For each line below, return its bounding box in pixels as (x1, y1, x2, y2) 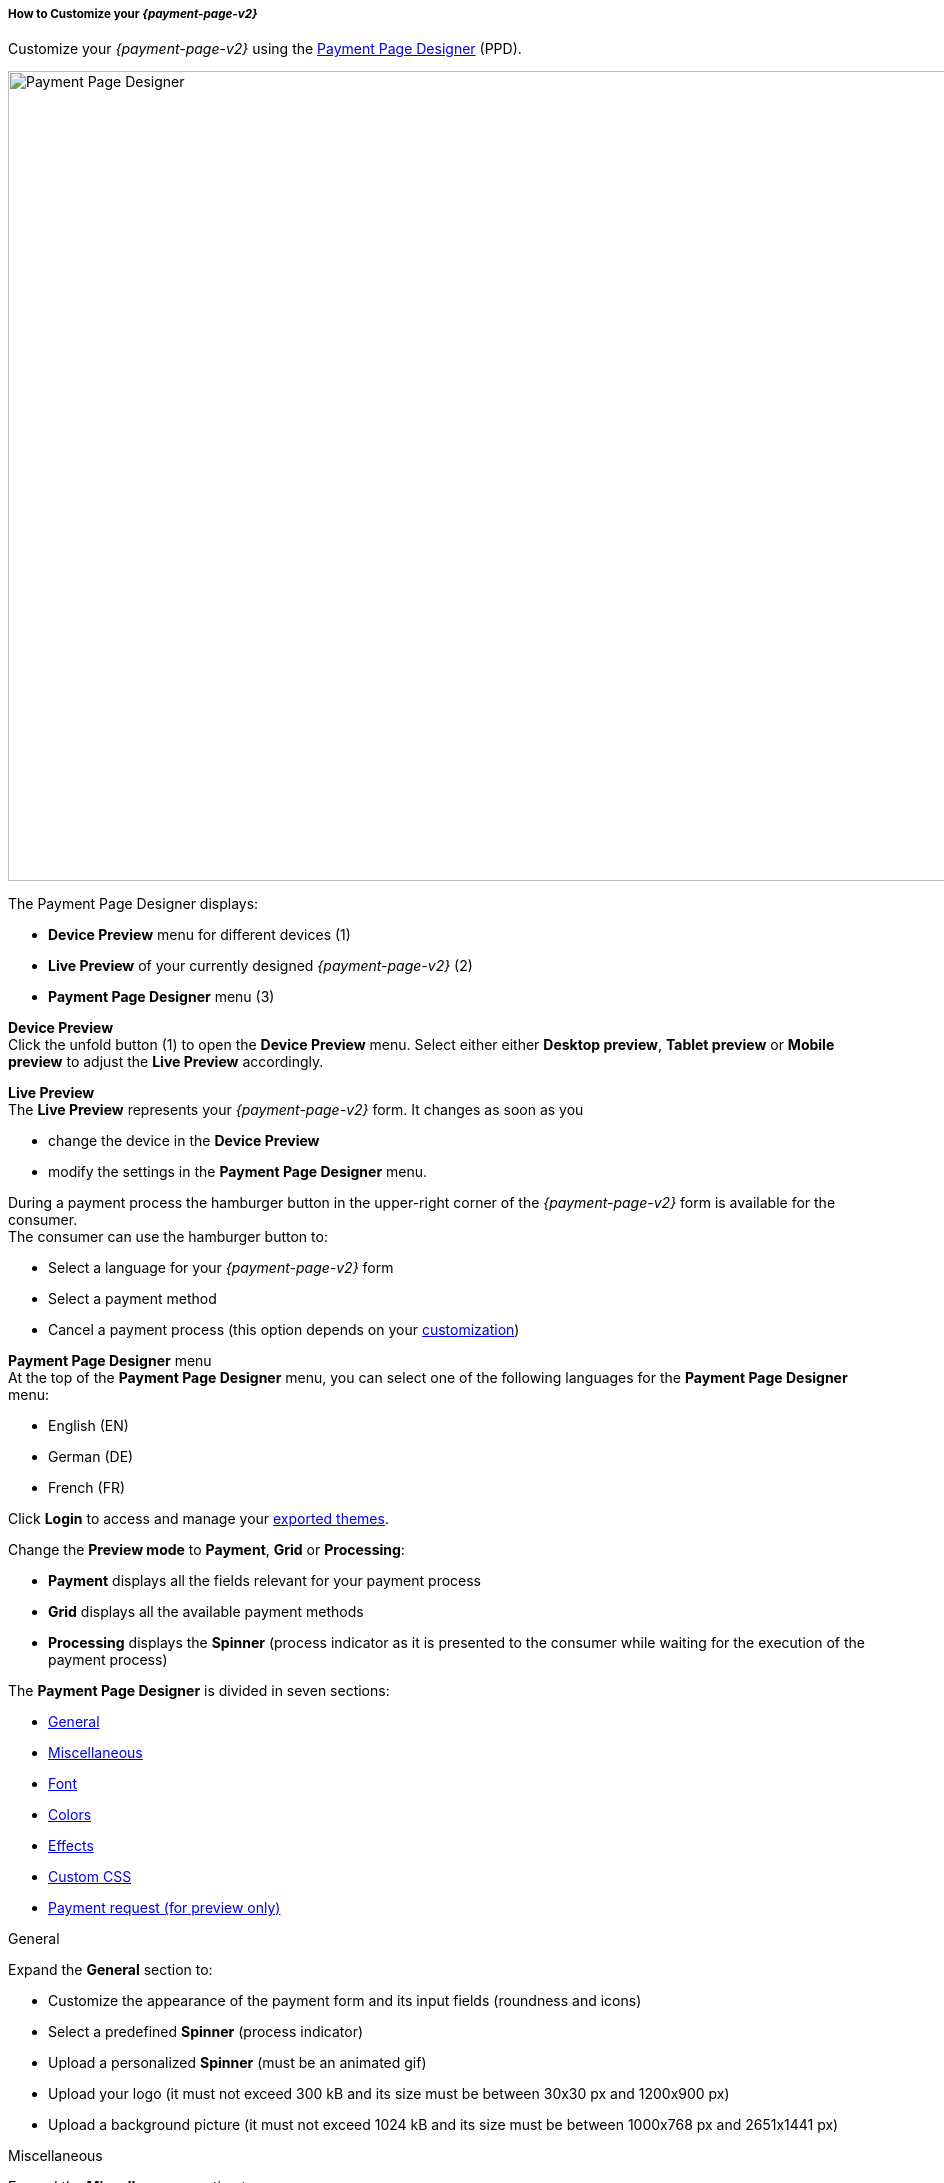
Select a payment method (48, 1290, 217, 1308)
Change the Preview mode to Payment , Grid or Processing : (8, 1541, 405, 1559)
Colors (48, 1806, 92, 1824)
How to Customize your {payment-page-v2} (8, 7, 258, 21)
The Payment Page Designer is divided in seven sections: (8, 1682, 390, 1700)
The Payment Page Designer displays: (8, 895, 259, 913)
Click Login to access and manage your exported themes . (8, 1510, 389, 1528)
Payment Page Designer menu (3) (48, 988, 275, 1006)
